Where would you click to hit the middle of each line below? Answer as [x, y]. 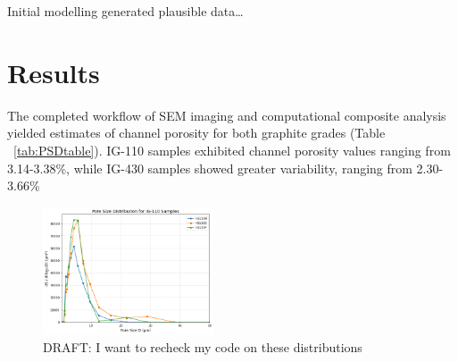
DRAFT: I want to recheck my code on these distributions [203, 346]
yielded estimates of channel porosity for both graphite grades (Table [196, 133]
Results [54, 72]
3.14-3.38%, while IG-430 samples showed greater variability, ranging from [210, 168]
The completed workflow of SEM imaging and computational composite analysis [227, 115]
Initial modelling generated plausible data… [125, 11]
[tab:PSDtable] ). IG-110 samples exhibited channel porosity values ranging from [232, 150]
